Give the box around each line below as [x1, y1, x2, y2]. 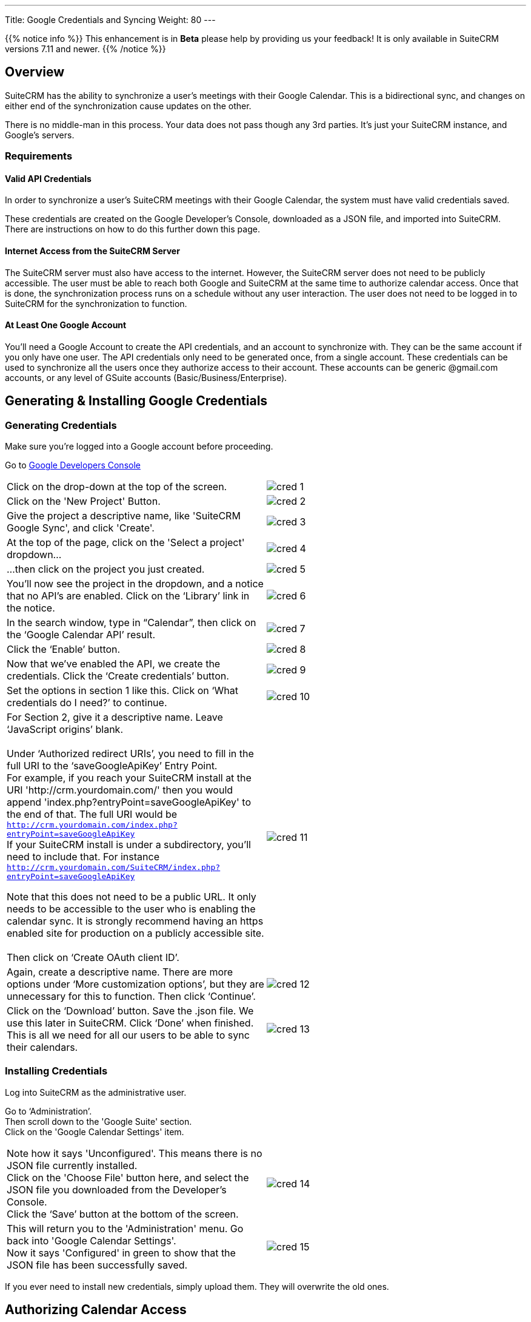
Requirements [5, 150, 73, 163]
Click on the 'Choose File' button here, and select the [7, 1171, 249, 1184]
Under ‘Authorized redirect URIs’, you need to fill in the [7, 747, 254, 760]
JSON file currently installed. [7, 1159, 138, 1172]
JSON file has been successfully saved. [7, 1258, 188, 1271]
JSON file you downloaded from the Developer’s [7, 1183, 227, 1196]
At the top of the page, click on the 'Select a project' [7, 536, 245, 549]
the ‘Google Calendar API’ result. [7, 629, 156, 641]
